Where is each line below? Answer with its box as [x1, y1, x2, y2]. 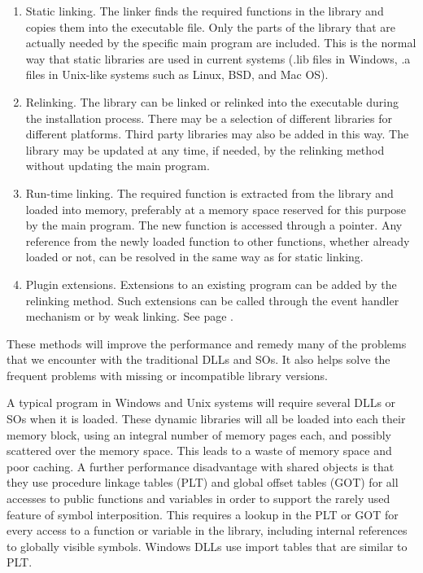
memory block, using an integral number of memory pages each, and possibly [7, 426, 391, 443]
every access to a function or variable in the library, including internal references [7, 522, 408, 539]
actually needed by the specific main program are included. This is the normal [25, 34, 416, 51]
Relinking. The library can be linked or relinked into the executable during [25, 93, 399, 110]
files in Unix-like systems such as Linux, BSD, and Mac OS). [25, 66, 329, 83]
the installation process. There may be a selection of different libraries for [25, 109, 392, 126]
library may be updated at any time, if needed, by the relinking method [25, 141, 385, 158]
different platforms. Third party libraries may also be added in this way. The [25, 125, 409, 142]
